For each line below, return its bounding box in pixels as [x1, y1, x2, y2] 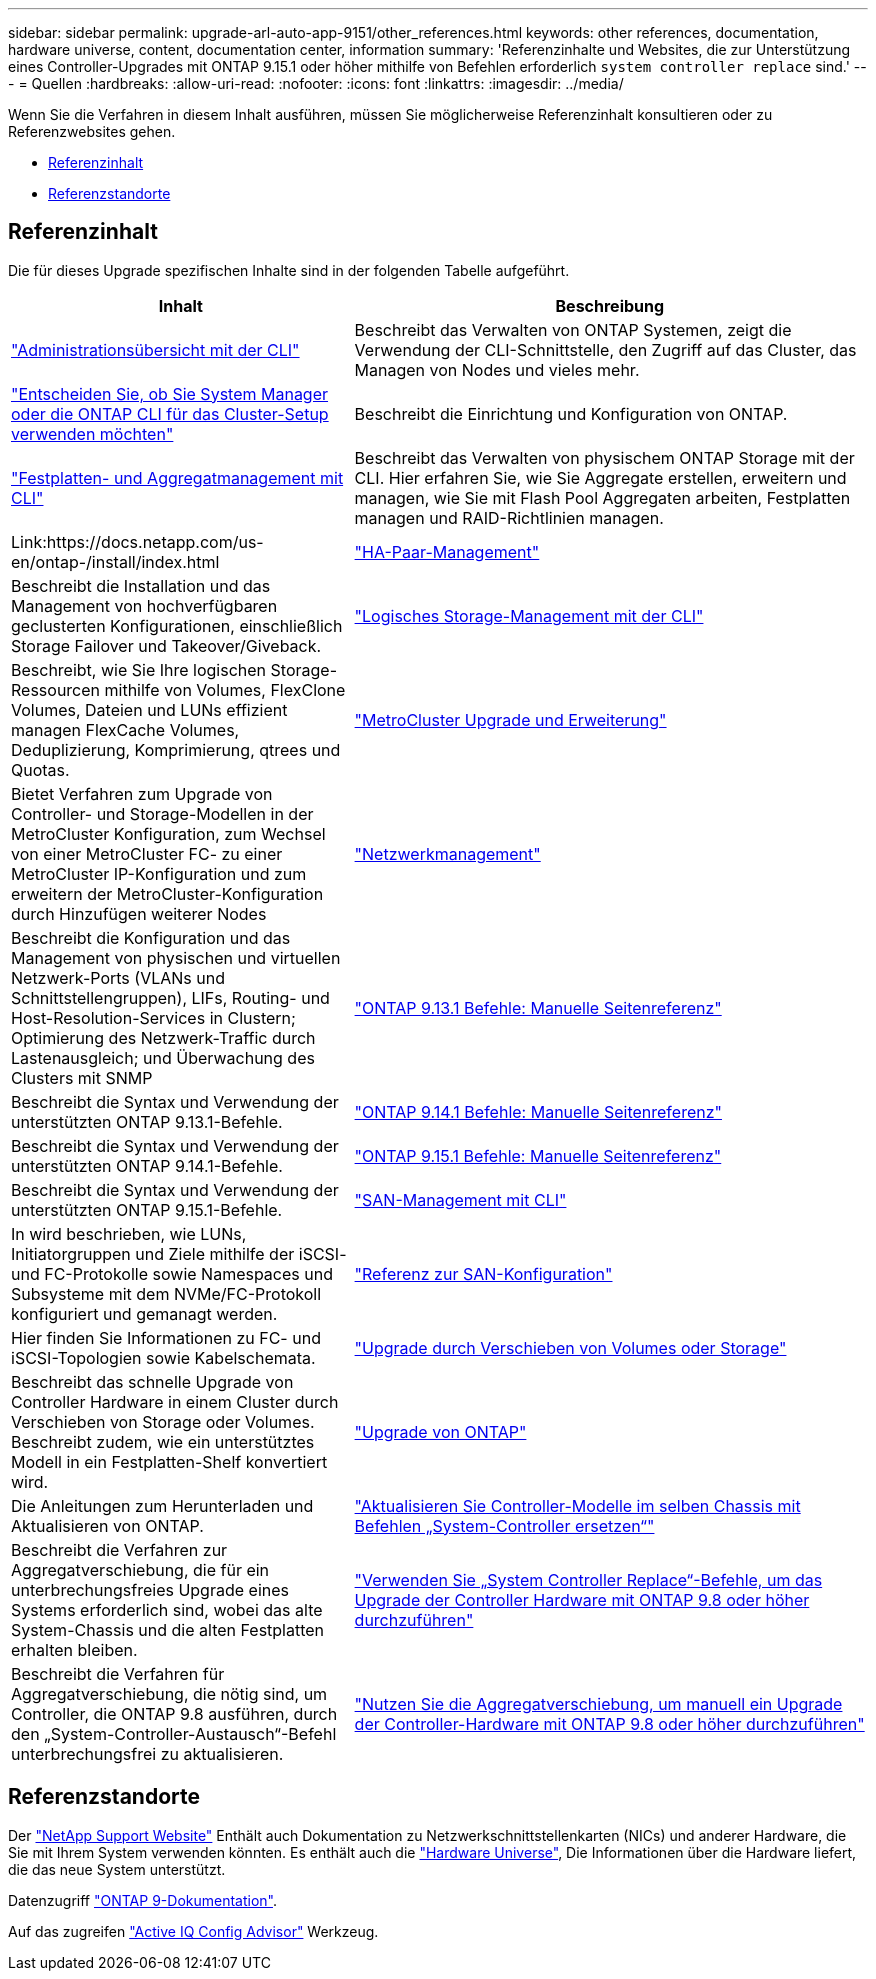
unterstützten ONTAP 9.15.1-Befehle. [11, 1199, 283, 1220]
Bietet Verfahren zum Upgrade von [11, 783, 273, 804]
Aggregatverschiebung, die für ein [11, 1559, 270, 1580]
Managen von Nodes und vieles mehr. [354, 359, 640, 380]
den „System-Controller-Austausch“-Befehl [11, 1723, 337, 1744]
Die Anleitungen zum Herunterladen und [11, 1495, 314, 1516]
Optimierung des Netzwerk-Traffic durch [11, 1027, 316, 1048]
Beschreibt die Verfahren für [11, 1663, 225, 1684]
